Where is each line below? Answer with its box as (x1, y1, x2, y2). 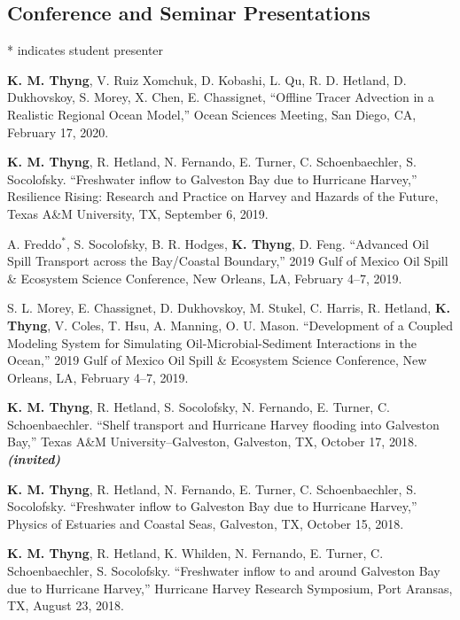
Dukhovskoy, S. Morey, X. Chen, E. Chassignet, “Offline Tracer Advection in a (7, 88, 434, 106)
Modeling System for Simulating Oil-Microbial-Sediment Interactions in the (7, 333, 417, 352)
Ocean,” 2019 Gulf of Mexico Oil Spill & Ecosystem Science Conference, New (7, 351, 427, 369)
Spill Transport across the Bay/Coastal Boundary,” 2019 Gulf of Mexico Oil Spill (7, 252, 448, 270)
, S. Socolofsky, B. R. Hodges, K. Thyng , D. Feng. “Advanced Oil (66, 234, 429, 252)
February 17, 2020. (7, 122, 109, 141)
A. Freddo (7, 234, 62, 252)
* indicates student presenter (7, 41, 164, 59)
